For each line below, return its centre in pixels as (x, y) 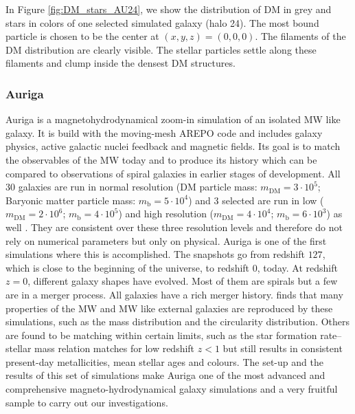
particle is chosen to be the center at (82, 36)
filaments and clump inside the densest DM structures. (121, 63)
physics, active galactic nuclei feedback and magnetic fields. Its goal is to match (173, 146)
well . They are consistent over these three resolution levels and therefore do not (174, 227)
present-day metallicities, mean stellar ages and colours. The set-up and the (164, 361)
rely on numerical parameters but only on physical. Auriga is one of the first (166, 240)
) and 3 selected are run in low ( (256, 200)
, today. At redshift (297, 267)
